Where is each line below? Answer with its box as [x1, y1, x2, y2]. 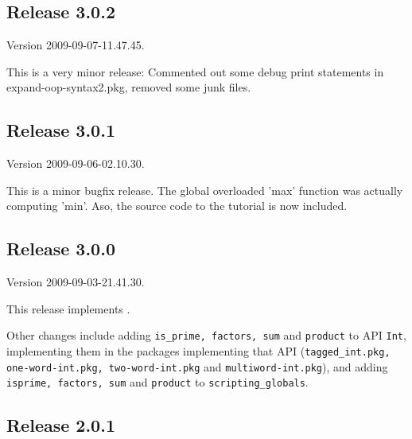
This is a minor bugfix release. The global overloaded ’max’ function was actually [6, 181, 403, 198]
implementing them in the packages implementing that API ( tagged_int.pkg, [6, 343, 391, 359]
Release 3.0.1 [6, 118, 115, 142]
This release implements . [6, 300, 130, 317]
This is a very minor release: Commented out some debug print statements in [6, 63, 384, 80]
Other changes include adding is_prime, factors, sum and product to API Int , [6, 327, 406, 344]
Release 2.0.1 [6, 413, 115, 437]
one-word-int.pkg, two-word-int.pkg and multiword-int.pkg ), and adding [6, 358, 388, 375]
